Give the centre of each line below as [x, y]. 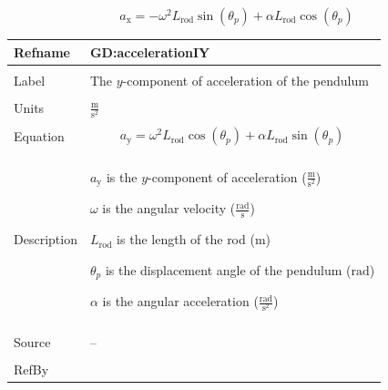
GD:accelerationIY [150, 51]
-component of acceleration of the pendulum [245, 80]
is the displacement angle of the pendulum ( [228, 269]
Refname [42, 51]
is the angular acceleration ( [180, 301]
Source [32, 341]
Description [46, 239]
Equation [39, 136]
